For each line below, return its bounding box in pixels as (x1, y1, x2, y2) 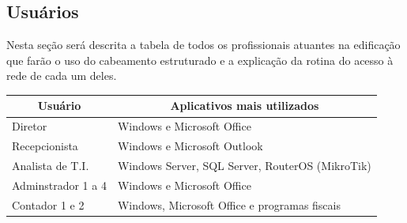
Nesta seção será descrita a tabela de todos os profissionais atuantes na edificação (6, 36, 401, 53)
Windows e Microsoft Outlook (117, 138, 263, 154)
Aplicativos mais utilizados (170, 97, 319, 114)
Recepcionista (12, 138, 78, 154)
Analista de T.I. (12, 157, 89, 174)
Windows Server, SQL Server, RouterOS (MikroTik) (117, 157, 371, 174)
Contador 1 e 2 (12, 196, 85, 213)
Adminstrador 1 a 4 (12, 176, 107, 193)
